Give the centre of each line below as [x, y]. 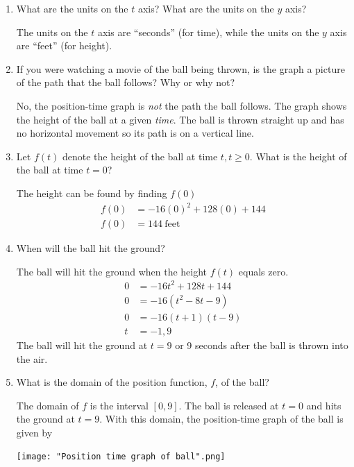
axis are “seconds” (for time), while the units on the [208, 32]
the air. [32, 358]
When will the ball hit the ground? [91, 248]
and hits [324, 405]
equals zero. [263, 271]
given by [34, 432]
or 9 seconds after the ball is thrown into [262, 345]
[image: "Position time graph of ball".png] [121, 457]
